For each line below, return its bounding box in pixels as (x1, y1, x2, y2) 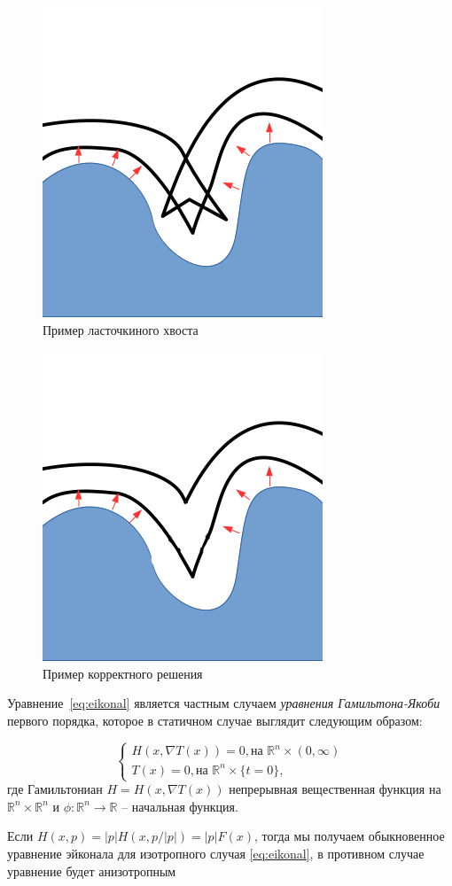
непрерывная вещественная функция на (229, 780, 441, 798)
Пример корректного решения (43, 664, 203, 682)
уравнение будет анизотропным (7, 861, 176, 880)
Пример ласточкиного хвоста (43, 320, 199, 338)
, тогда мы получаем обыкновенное (254, 827, 445, 845)
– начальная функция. (121, 797, 238, 815)
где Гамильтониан (7, 780, 103, 798)
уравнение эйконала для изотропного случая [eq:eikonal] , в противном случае (7, 843, 425, 862)
